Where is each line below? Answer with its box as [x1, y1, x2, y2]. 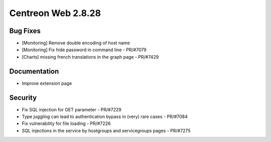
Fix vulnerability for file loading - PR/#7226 [22, 120, 111, 126]
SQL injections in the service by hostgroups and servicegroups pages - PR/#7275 [22, 127, 191, 133]
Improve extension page [22, 80, 72, 86]
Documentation [9, 67, 59, 75]
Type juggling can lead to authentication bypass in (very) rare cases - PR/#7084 [22, 113, 188, 120]
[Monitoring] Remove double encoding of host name [22, 40, 130, 46]
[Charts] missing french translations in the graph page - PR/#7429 [22, 54, 159, 60]
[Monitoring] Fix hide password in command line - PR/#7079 [22, 47, 147, 53]
